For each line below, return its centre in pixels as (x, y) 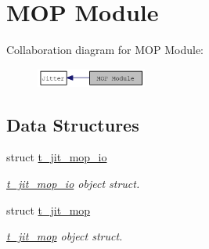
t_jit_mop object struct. (65, 236)
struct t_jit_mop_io (57, 157)
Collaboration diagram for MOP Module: (105, 50)
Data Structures (73, 124)
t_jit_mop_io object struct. (73, 183)
